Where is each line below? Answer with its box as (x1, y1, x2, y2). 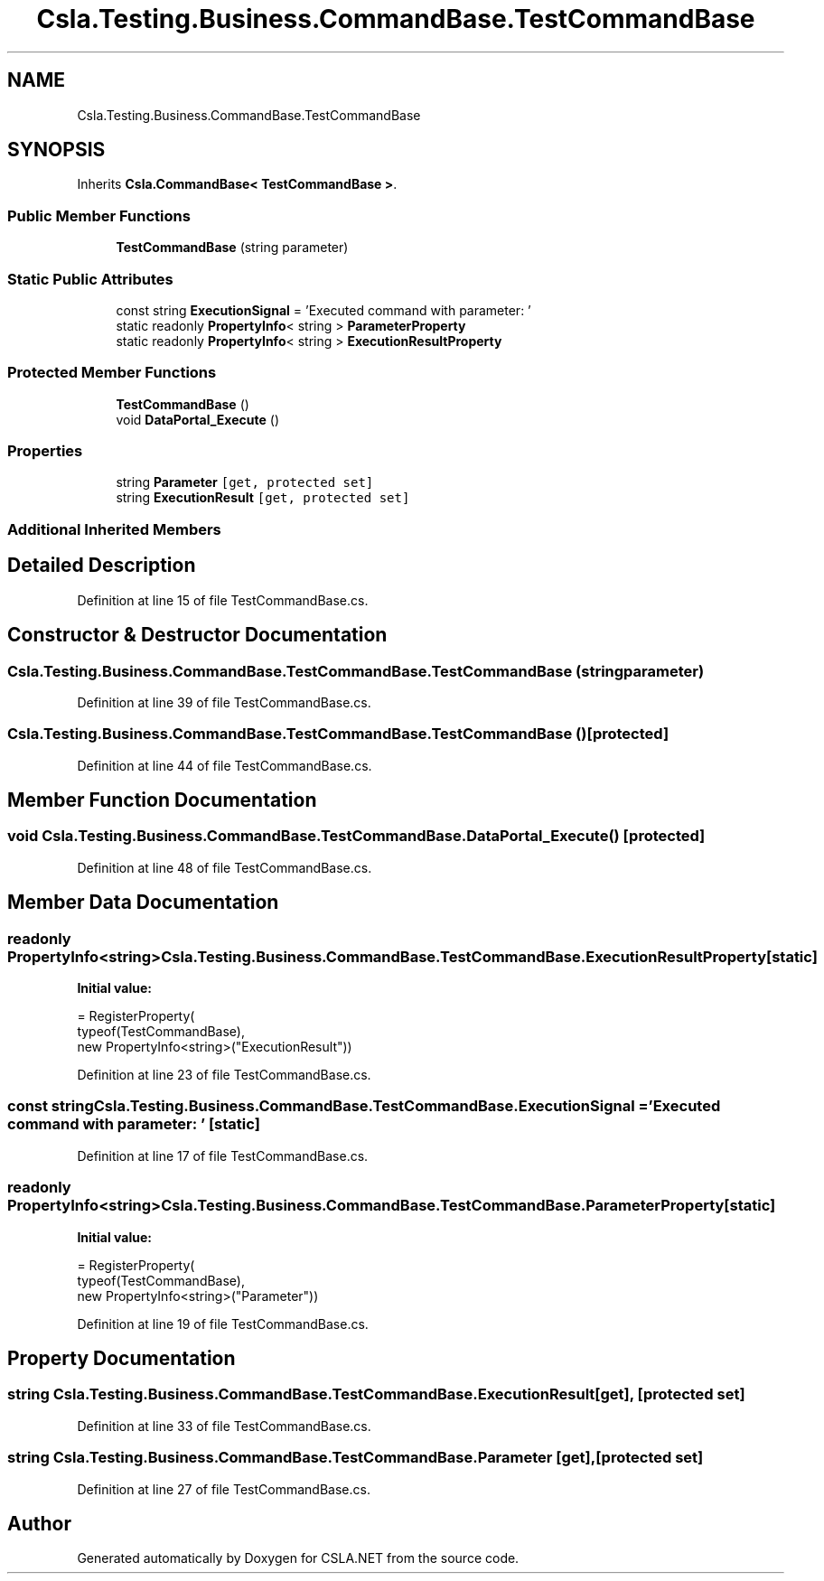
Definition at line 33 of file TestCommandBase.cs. (77, 1417, 371, 1434)
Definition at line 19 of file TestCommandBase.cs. (77, 1315, 369, 1332)
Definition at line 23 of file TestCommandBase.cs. (77, 1067, 371, 1083)
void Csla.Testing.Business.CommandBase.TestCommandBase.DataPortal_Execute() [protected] (7, 827, 706, 846)
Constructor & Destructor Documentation (7, 623, 388, 647)
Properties (7, 442, 83, 461)
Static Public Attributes (7, 269, 173, 288)
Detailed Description (7, 554, 196, 577)
